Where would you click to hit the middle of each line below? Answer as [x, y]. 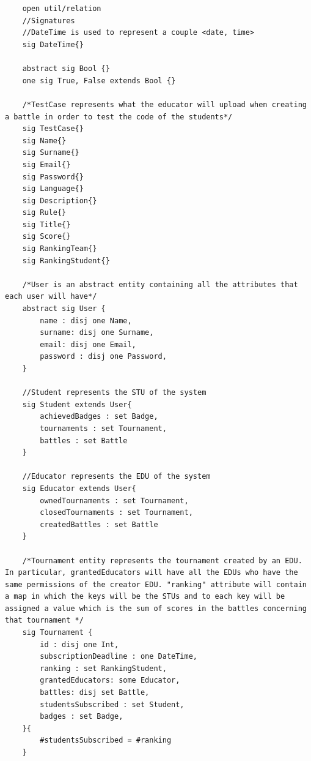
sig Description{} [60, 201]
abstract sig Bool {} [66, 69]
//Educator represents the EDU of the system [116, 477]
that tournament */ [44, 620]
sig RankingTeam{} [60, 249]
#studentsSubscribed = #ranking [106, 740]
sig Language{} [53, 189]
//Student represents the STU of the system [114, 393]
